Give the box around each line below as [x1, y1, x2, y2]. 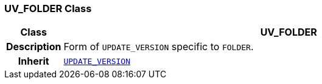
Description [6, 40, 61, 53]
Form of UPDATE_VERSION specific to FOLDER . [63, 40, 254, 53]
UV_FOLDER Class [4, 2, 92, 15]
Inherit [18, 55, 49, 68]
